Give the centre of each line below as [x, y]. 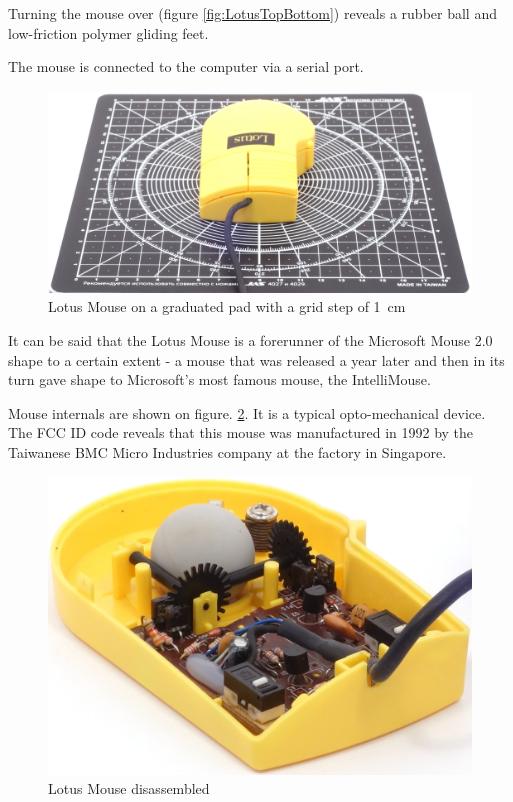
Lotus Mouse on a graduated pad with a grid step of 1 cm [227, 306]
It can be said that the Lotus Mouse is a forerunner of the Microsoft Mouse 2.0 [250, 340]
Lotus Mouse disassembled [129, 788]
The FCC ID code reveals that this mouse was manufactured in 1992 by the [241, 432]
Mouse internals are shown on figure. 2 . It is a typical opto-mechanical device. [247, 412]
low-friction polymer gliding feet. [108, 32]
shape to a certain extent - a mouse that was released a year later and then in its [256, 359]
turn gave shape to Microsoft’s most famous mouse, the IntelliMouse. [219, 379]
